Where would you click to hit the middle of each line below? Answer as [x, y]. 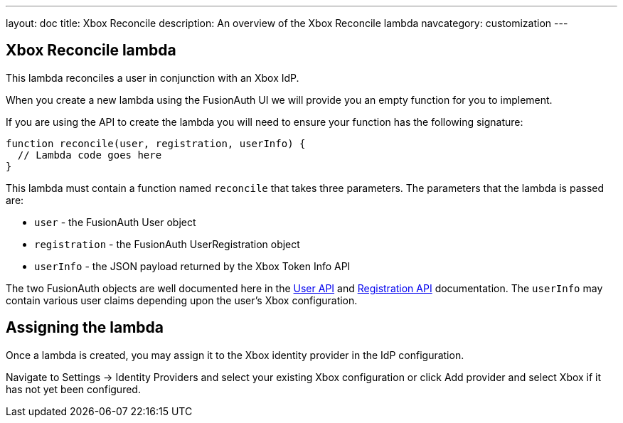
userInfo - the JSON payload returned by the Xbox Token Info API [192, 266]
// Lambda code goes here [90, 155]
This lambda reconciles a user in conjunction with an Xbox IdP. [153, 77]
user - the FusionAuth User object [115, 222]
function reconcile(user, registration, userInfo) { [156, 143]
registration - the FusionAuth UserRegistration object [167, 244]
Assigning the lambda [85, 328]
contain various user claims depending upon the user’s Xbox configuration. [182, 300]
